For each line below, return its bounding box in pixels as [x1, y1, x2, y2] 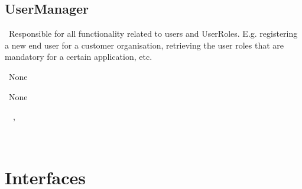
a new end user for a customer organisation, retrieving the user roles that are [5, 39, 284, 51]
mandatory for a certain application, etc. [5, 50, 152, 63]
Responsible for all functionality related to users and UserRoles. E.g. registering [8, 27, 298, 40]
